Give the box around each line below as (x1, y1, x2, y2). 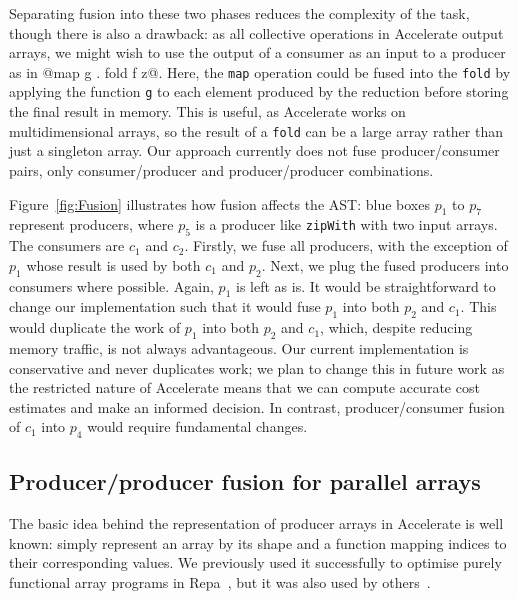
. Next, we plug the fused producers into (261, 254, 509, 275)
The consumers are (9, 235, 125, 256)
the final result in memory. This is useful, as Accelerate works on (9, 101, 406, 122)
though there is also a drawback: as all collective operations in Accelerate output (9, 22, 504, 43)
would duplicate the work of (9, 317, 181, 338)
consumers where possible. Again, (9, 275, 214, 296)
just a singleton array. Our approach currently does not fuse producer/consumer (9, 140, 500, 161)
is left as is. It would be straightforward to (235, 275, 496, 296)
